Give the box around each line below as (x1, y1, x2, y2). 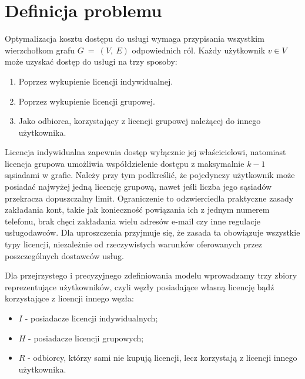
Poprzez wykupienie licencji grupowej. (18, 95, 155, 107)
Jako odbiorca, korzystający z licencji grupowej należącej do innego (18, 115, 261, 127)
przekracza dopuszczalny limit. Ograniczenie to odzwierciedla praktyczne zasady (5, 192, 294, 204)
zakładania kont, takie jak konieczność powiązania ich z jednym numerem (5, 203, 270, 216)
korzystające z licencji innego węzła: (5, 292, 134, 304)
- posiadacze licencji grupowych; (28, 331, 144, 344)
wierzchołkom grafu (5, 43, 75, 56)
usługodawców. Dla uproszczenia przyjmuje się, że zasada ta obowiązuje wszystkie (5, 226, 300, 239)
